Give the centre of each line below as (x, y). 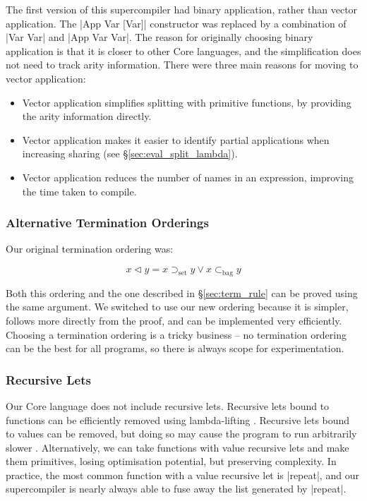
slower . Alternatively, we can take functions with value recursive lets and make (178, 447)
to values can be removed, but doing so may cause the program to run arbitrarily (181, 434)
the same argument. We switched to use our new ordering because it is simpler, (177, 307)
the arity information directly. (87, 116)
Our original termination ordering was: (90, 249)
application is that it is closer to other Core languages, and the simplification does (183, 50)
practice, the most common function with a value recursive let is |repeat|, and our (182, 475)
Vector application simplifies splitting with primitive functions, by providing (187, 102)
